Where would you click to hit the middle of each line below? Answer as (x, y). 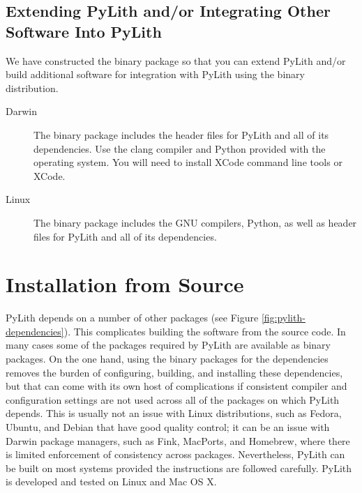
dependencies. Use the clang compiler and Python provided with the (180, 148)
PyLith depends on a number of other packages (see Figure (132, 318)
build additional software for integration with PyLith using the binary (155, 74)
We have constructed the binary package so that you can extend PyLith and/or (176, 60)
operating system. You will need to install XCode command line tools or (188, 162)
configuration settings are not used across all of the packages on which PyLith (173, 399)
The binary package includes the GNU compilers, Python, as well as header (195, 222)
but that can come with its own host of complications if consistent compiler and (176, 386)
